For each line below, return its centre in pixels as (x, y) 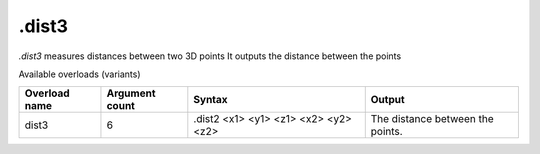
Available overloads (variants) (79, 74)
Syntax (211, 100)
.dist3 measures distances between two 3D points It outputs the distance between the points (210, 56)
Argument (131, 93)
